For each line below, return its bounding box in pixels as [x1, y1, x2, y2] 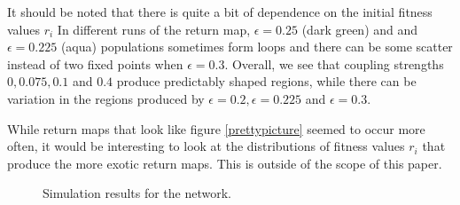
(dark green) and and [301, 20, 418, 38]
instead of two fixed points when [7, 54, 183, 73]
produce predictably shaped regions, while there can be [116, 72, 417, 91]
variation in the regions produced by [7, 89, 205, 107]
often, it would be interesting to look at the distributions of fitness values [7, 137, 405, 155]
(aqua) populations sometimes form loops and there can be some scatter [60, 37, 453, 56]
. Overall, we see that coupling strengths [224, 54, 444, 73]
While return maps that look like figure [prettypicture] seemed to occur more [7, 119, 425, 138]
